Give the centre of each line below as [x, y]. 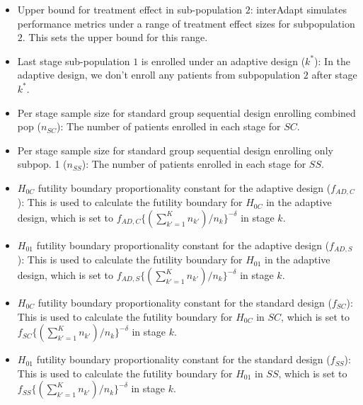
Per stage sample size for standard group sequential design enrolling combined [186, 112]
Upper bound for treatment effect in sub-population [129, 9]
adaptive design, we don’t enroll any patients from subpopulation [159, 75]
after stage [334, 75]
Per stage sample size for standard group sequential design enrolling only [175, 150]
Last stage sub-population [74, 61]
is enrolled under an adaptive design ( [223, 61]
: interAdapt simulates [298, 9]
